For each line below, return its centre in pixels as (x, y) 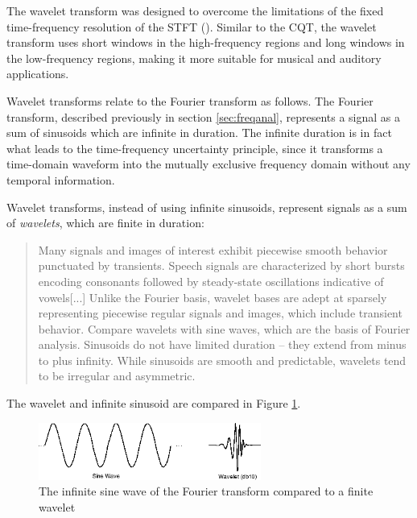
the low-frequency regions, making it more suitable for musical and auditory (194, 58)
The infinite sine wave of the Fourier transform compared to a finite (206, 491)
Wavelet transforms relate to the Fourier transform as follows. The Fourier (190, 100)
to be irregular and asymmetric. (117, 376)
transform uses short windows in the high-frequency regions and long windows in (206, 42)
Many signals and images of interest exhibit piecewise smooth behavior (213, 249)
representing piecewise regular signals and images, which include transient (220, 313)
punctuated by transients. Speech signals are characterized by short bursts (221, 265)
